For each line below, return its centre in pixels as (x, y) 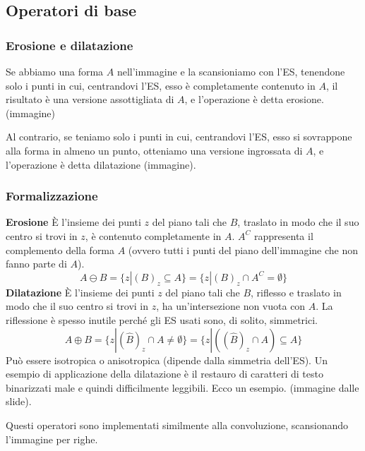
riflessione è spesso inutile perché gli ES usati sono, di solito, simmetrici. (162, 319)
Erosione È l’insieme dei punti (73, 222)
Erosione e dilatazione (70, 45)
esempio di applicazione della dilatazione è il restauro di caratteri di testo (164, 374)
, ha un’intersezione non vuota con (231, 306)
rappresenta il (284, 235)
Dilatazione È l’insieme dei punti (80, 292)
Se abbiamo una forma (55, 71)
